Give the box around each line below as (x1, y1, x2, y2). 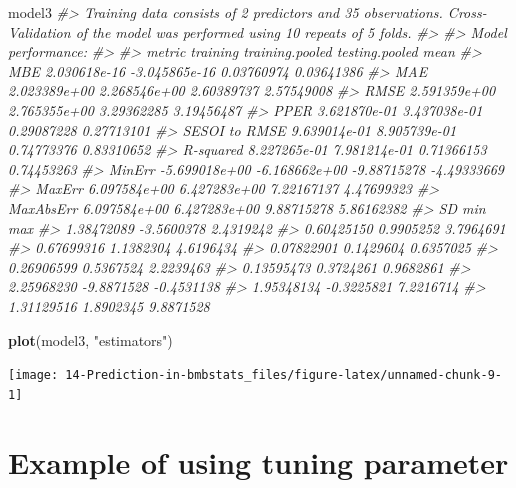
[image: (8, 368, 59, 383)
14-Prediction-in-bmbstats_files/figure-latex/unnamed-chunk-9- (65, 368, 502, 383)
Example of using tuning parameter (8, 441, 509, 482)
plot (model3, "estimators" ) (8, 329, 173, 350)
